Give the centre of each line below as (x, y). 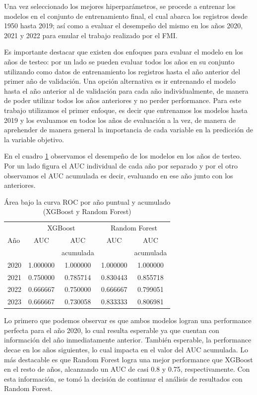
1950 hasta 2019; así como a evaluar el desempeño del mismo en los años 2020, (124, 26)
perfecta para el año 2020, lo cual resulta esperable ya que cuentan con (112, 330)
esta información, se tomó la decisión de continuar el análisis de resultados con (123, 378)
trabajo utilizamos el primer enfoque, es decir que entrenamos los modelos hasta (126, 110)
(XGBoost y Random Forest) (87, 211)
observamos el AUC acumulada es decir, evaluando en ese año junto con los (119, 175)
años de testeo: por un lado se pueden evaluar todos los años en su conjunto (119, 61)
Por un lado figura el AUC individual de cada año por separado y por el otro (121, 165)
